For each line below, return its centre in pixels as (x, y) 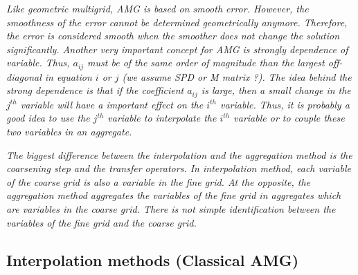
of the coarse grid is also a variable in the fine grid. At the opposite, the (159, 181)
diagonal (24, 76)
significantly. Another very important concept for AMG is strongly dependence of (177, 49)
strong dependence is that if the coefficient (95, 90)
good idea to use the (48, 118)
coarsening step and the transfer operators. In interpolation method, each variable (179, 168)
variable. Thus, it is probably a (285, 104)
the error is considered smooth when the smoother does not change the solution (173, 36)
